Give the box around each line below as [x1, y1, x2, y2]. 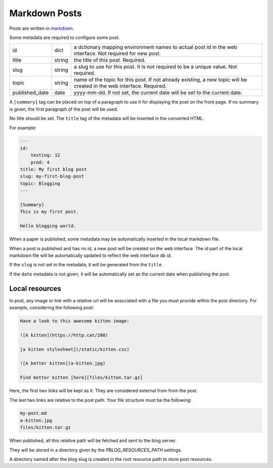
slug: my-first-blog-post [20, 173, 84, 179]
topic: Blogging [20, 180, 61, 186]
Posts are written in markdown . [9, 25, 74, 31]
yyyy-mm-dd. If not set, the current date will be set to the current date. [74, 89, 243, 96]
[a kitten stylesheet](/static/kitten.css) [20, 346, 130, 352]
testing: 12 [30, 152, 61, 158]
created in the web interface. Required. [74, 82, 167, 89]
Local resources [9, 284, 62, 293]
